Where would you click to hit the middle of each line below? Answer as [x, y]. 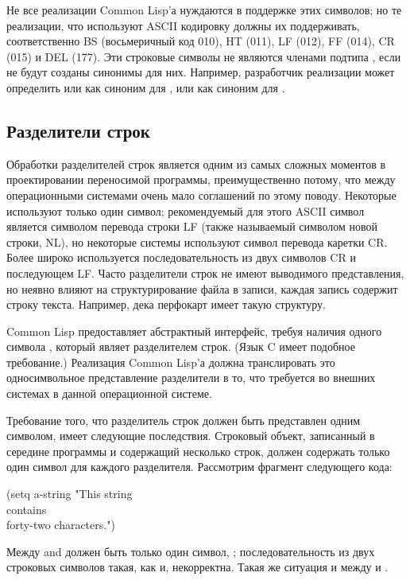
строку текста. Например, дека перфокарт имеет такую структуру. [166, 304]
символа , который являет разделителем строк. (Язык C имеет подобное [181, 346]
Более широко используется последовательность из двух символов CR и [181, 257]
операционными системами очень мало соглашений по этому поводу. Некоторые [201, 195]
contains [27, 509]
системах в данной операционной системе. [109, 393]
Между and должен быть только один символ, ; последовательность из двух [191, 551]
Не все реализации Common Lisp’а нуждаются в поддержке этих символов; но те [204, 10]
